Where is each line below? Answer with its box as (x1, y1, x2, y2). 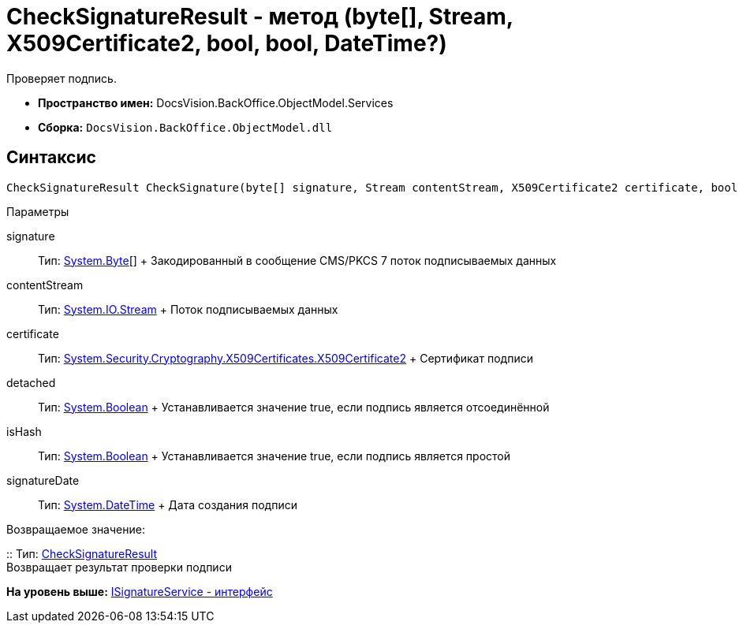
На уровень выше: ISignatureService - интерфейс (6, 584, 273, 598)
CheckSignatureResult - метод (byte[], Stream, (6, 3, 513, 30)
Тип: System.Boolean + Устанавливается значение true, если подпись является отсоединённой (38, 400, 550, 414)
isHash (6, 424, 42, 438)
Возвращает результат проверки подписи (6, 560, 232, 574)
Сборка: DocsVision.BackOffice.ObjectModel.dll (38, 120, 333, 134)
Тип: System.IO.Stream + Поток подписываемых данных (38, 302, 338, 316)
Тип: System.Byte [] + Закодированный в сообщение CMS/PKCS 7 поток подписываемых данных (38, 253, 557, 267)
